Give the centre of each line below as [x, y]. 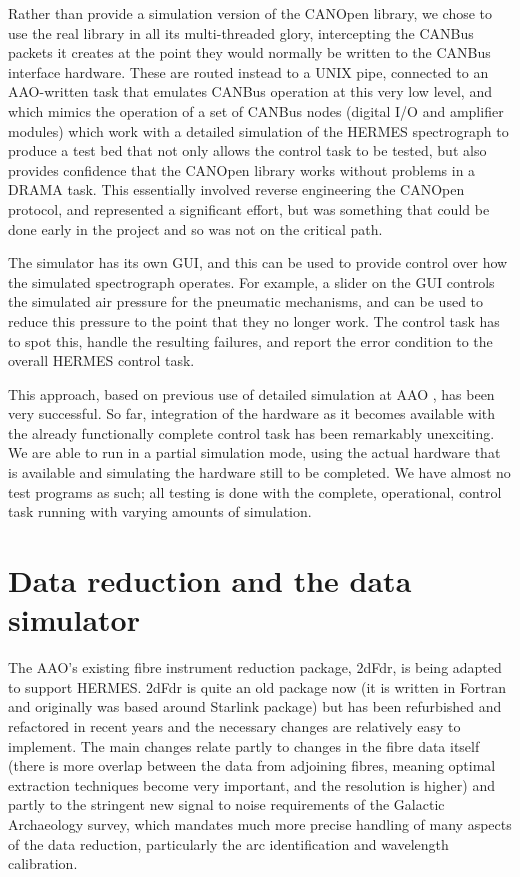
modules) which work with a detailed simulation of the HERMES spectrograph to [258, 130]
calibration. [43, 863]
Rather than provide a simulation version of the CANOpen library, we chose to [250, 13]
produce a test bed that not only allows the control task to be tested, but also [247, 150]
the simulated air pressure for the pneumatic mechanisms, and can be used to [246, 301]
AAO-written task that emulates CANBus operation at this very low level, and [250, 91]
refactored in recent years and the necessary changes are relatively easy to [234, 725]
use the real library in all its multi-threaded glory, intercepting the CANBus [241, 32]
